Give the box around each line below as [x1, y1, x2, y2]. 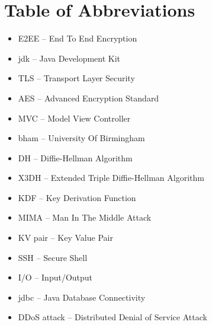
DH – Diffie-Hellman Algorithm [18, 151, 133, 164]
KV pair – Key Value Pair [18, 231, 113, 244]
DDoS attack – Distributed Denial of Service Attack [18, 311, 207, 323]
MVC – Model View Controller [18, 111, 131, 124]
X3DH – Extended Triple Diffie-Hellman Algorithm [18, 171, 204, 184]
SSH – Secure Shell [18, 251, 88, 263]
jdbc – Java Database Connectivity [18, 291, 146, 303]
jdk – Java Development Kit [18, 52, 121, 64]
